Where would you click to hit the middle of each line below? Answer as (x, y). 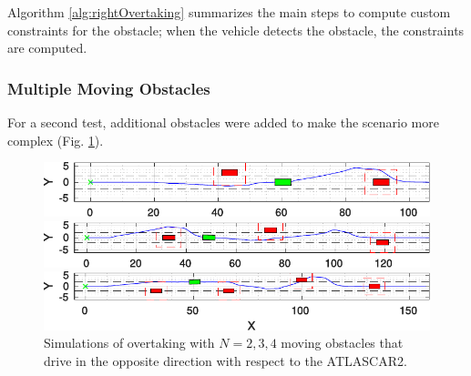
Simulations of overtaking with (129, 343)
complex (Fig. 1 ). (56, 140)
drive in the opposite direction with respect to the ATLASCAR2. (225, 360)
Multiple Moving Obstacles (109, 88)
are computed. (47, 48)
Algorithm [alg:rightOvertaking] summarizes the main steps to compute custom (229, 12)
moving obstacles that (342, 343)
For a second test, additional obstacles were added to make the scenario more (223, 122)
